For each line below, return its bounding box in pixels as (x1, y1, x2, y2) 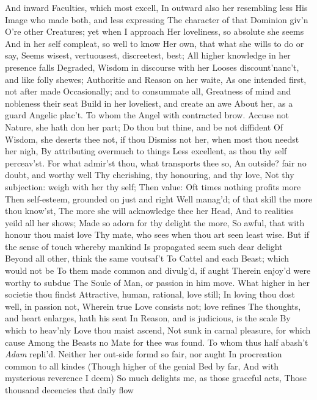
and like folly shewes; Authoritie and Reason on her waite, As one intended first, (5, 73, 307, 85)
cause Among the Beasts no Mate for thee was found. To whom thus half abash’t (5, 335, 308, 348)
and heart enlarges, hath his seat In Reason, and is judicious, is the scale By (5, 312, 291, 324)
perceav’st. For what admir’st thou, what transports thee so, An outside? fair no (5, 156, 307, 169)
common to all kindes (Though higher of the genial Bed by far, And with (5, 359, 279, 372)
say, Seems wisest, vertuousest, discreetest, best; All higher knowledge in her (5, 49, 291, 62)
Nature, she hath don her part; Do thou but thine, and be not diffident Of (5, 120, 283, 133)
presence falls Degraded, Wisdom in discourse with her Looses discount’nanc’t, (5, 60, 299, 73)
